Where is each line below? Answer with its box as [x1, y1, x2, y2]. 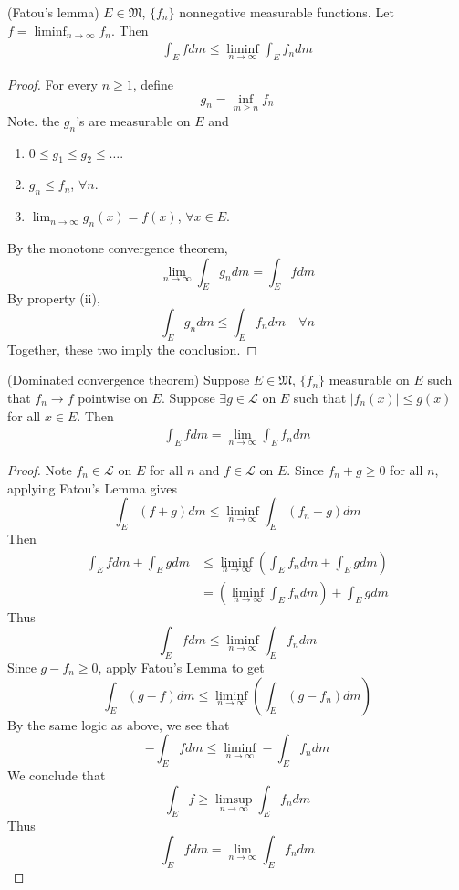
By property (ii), [7, 289, 100, 308]
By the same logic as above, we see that [7, 715, 230, 734]
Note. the [7, 111, 60, 130]
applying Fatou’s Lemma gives [7, 478, 178, 497]
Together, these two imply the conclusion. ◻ [7, 339, 257, 358]
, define [132, 75, 174, 94]
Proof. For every [7, 75, 98, 94]
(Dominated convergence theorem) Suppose [7, 370, 250, 389]
